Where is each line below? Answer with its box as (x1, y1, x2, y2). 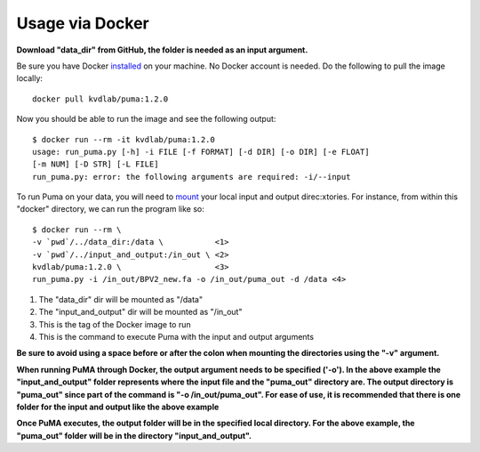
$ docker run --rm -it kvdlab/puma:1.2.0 (32, 134, 215, 144)
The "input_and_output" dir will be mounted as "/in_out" (38, 307, 243, 318)
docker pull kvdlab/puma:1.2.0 (32, 93, 169, 104)
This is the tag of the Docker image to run (38, 319, 191, 329)
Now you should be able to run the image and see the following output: (16, 114, 276, 125)
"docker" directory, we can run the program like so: (16, 204, 204, 214)
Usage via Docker (16, 13, 150, 33)
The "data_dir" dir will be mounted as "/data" (38, 294, 204, 304)
